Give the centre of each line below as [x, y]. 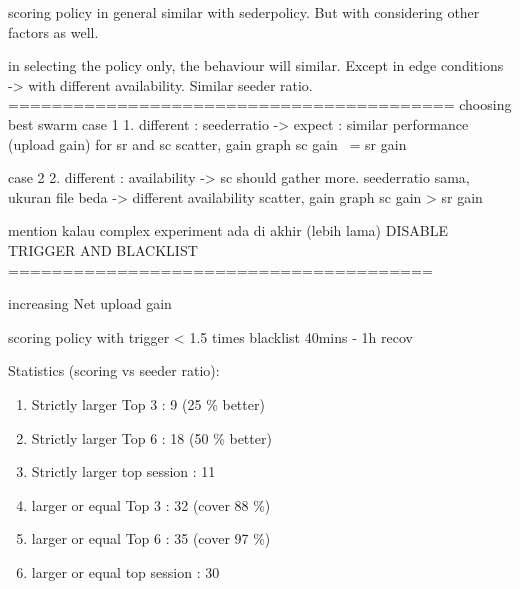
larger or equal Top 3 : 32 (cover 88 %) [151, 504]
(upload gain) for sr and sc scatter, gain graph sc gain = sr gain [207, 143]
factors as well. [53, 31]
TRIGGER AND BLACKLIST [103, 249]
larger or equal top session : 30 [125, 571]
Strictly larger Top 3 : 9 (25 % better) [148, 403]
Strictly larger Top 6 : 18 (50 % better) [151, 437]
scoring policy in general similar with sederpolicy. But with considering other [244, 12]
